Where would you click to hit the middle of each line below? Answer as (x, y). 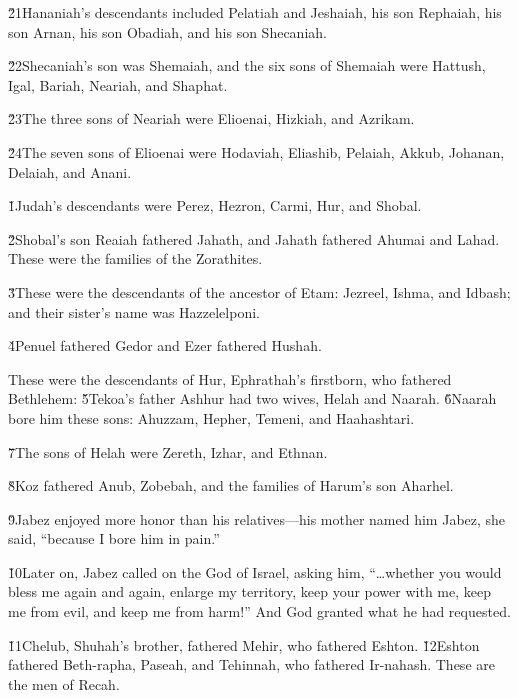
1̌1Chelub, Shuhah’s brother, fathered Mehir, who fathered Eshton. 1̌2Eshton (244, 644)
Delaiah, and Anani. (70, 171)
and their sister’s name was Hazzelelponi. (134, 311)
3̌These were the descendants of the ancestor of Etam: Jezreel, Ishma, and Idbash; (259, 291)
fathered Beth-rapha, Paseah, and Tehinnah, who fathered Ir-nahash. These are (251, 664)
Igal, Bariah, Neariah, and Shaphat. (118, 84)
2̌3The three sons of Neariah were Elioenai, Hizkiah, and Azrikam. (211, 118)
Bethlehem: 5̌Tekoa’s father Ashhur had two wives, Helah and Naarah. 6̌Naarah (252, 398)
